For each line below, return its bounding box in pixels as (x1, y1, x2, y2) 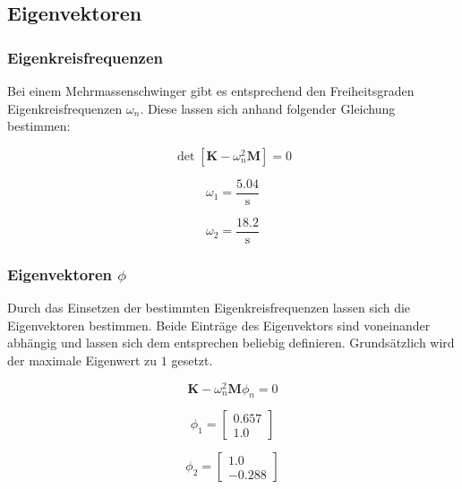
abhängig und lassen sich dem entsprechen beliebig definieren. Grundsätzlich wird (7, 333, 455, 352)
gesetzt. (171, 350, 213, 369)
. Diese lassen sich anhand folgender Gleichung (140, 99, 396, 117)
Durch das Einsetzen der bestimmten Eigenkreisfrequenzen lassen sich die (7, 298, 411, 317)
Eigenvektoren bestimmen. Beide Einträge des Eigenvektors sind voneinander (7, 315, 431, 334)
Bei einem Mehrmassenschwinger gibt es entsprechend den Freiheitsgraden (7, 81, 415, 99)
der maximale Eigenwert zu (7, 350, 158, 369)
